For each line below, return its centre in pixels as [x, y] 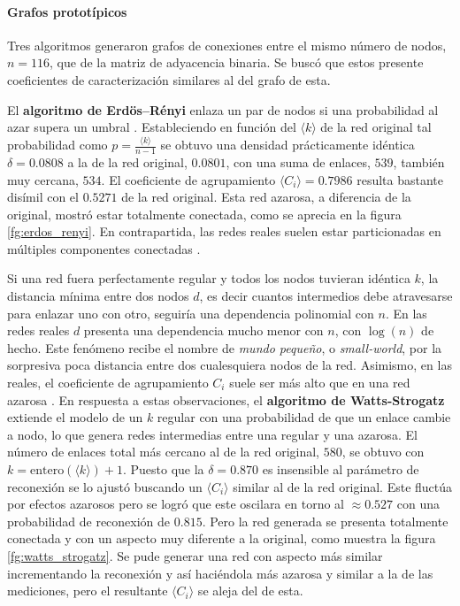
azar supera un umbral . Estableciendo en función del [152, 127]
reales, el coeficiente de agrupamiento [108, 383]
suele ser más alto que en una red [320, 383]
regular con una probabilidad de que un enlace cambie [304, 417]
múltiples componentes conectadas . [104, 248]
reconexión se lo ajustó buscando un [105, 486]
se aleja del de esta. [250, 591]
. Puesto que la [163, 469]
